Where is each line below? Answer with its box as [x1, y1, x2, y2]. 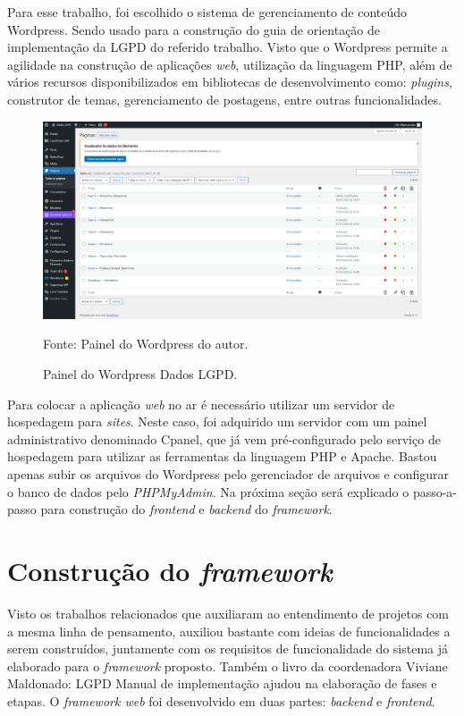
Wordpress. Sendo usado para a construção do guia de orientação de [7, 20, 381, 38]
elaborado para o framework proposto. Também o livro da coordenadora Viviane [7, 656, 448, 675]
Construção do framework [7, 552, 333, 589]
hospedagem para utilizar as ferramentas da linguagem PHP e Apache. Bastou [7, 447, 437, 466]
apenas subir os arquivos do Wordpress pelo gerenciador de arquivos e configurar [7, 465, 450, 484]
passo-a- [412, 482, 458, 501]
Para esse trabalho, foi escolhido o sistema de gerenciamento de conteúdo [7, 3, 408, 21]
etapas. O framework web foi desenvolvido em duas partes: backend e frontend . [7, 691, 435, 710]
